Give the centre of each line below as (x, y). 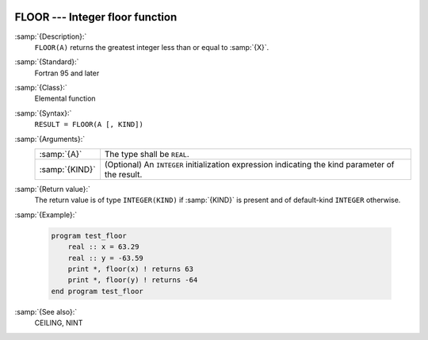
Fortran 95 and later (67, 73)
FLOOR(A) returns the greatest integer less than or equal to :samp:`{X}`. (152, 47)
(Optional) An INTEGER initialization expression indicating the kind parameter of (250, 165)
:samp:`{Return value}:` (53, 189)
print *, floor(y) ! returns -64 (133, 280)
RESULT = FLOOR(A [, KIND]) (89, 124)
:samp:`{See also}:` (46, 311)
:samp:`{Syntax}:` (43, 113)
